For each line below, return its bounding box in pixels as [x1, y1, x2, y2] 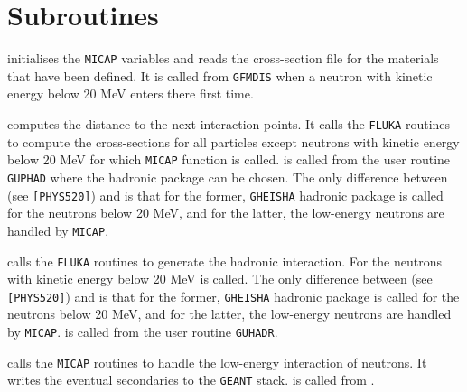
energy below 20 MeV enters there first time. [7, 84, 254, 103]
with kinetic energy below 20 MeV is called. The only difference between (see [7, 269, 433, 288]
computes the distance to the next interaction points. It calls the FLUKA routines [7, 115, 451, 134]
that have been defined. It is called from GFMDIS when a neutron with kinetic [7, 66, 433, 85]
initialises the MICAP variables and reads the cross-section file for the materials [7, 49, 439, 68]
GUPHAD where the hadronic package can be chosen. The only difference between [7, 167, 448, 186]
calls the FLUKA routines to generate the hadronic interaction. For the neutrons [7, 251, 442, 270]
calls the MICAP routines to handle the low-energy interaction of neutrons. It [7, 352, 427, 371]
